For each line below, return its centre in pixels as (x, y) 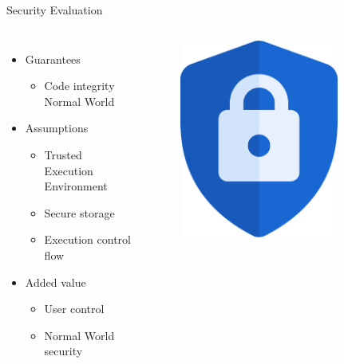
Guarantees (53, 59)
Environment (76, 186)
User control (74, 309)
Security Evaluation (55, 10)
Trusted (63, 154)
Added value (55, 282)
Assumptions (57, 128)
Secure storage (79, 212)
